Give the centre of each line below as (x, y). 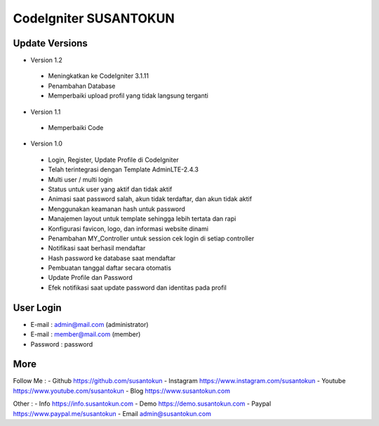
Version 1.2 (47, 60)
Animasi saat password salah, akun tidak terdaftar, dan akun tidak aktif (150, 199)
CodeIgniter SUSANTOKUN (94, 18)
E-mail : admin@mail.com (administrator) (89, 324)
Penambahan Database (82, 86)
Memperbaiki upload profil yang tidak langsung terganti (128, 96)
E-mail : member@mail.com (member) (86, 335)
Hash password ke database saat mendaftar (112, 258)
